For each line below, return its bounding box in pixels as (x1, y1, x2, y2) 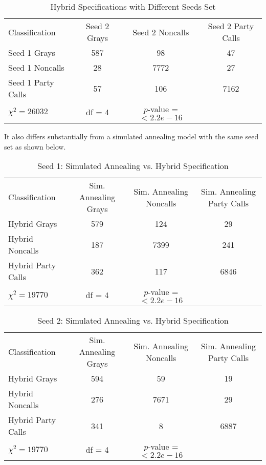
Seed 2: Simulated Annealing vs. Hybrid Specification (37, 314, 229, 327)
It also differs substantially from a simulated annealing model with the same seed (4, 131, 259, 141)
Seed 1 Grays (8, 47, 55, 58)
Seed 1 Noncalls (8, 61, 64, 73)
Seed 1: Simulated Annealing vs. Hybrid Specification (37, 160, 229, 172)
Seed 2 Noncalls (132, 26, 189, 38)
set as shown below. (4, 141, 66, 152)
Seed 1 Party (8, 76, 54, 88)
